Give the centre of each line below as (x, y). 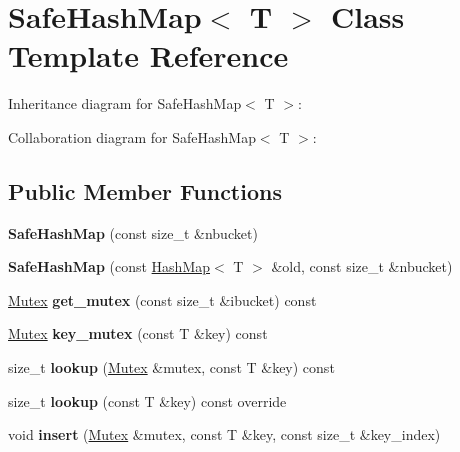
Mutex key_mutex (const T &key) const (138, 333)
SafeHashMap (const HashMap (109, 266)
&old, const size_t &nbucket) (362, 266)
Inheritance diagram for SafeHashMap (125, 103)
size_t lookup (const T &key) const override (147, 400)
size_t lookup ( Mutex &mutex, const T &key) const (171, 367)
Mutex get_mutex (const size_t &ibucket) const (162, 299)
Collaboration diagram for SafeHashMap (132, 136)
